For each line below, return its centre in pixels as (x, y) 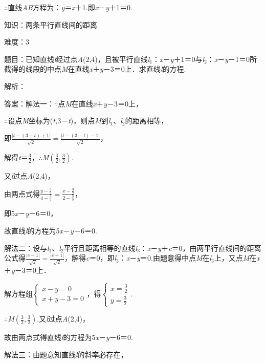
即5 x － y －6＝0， (31, 213)
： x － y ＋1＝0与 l (178, 59)
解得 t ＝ (16, 157)
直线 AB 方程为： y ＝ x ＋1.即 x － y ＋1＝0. (70, 7)
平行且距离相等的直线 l (101, 248)
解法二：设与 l (27, 248)
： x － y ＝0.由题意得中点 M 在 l (165, 258)
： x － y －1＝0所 (232, 59)
